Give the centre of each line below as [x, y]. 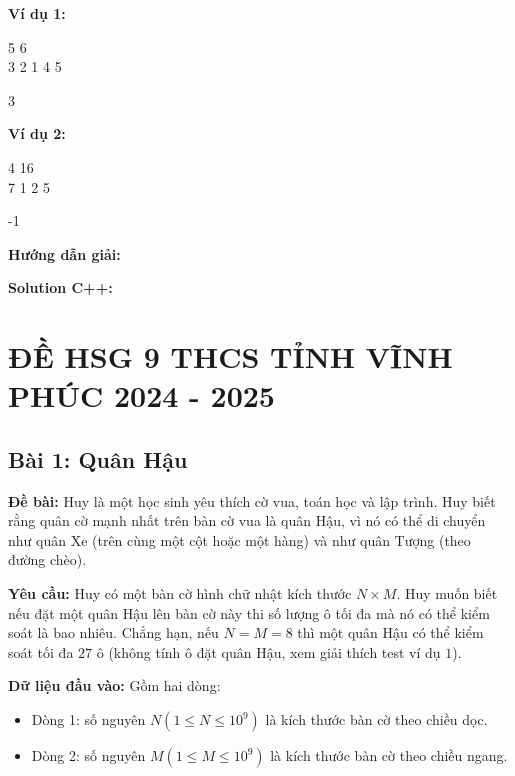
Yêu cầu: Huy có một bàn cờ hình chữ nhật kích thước [180, 593]
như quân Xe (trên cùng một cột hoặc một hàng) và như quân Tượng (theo [239, 539]
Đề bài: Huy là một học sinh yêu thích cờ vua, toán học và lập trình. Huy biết [252, 500]
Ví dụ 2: [37, 133]
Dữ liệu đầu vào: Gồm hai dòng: [114, 685]
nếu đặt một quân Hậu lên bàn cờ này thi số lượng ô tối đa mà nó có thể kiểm [249, 612]
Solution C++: [60, 287]
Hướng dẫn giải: [64, 253]
